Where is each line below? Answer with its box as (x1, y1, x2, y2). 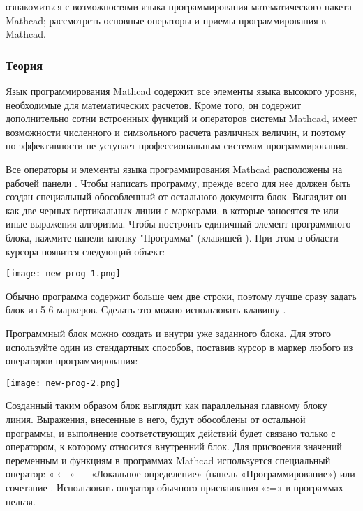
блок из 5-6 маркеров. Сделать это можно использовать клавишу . (6, 302, 286, 317)
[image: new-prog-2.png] (6, 378, 121, 388)
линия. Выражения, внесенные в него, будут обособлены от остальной (6, 412, 306, 426)
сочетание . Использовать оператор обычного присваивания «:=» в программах (6, 480, 343, 494)
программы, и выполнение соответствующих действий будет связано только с (6, 425, 336, 440)
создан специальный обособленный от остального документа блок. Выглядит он (6, 189, 347, 204)
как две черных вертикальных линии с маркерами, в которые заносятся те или (6, 202, 339, 217)
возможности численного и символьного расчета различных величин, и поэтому (6, 124, 346, 139)
